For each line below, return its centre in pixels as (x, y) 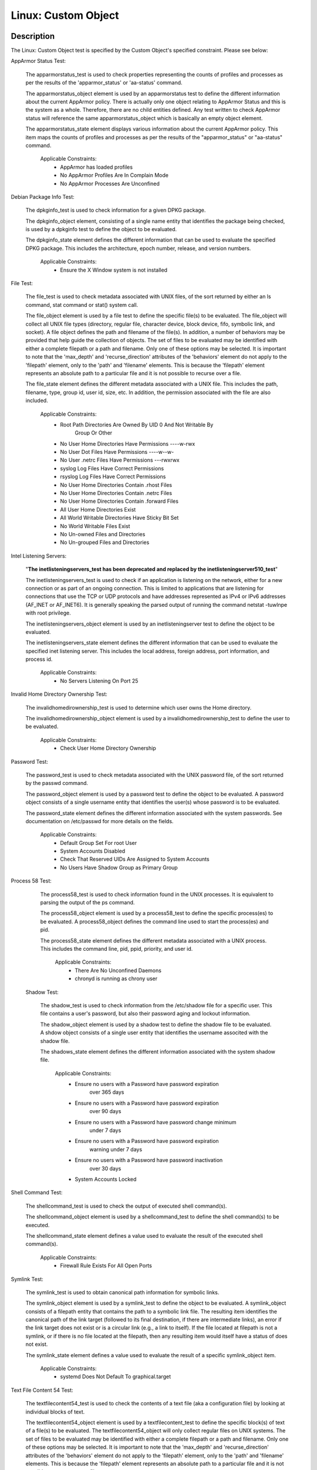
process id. (39, 659)
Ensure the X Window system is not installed (114, 270)
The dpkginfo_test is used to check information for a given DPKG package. (116, 210)
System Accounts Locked (106, 1179)
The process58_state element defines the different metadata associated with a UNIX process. (154, 940)
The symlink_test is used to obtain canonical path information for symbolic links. (122, 1292)
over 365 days (107, 1092)
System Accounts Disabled (93, 851)
